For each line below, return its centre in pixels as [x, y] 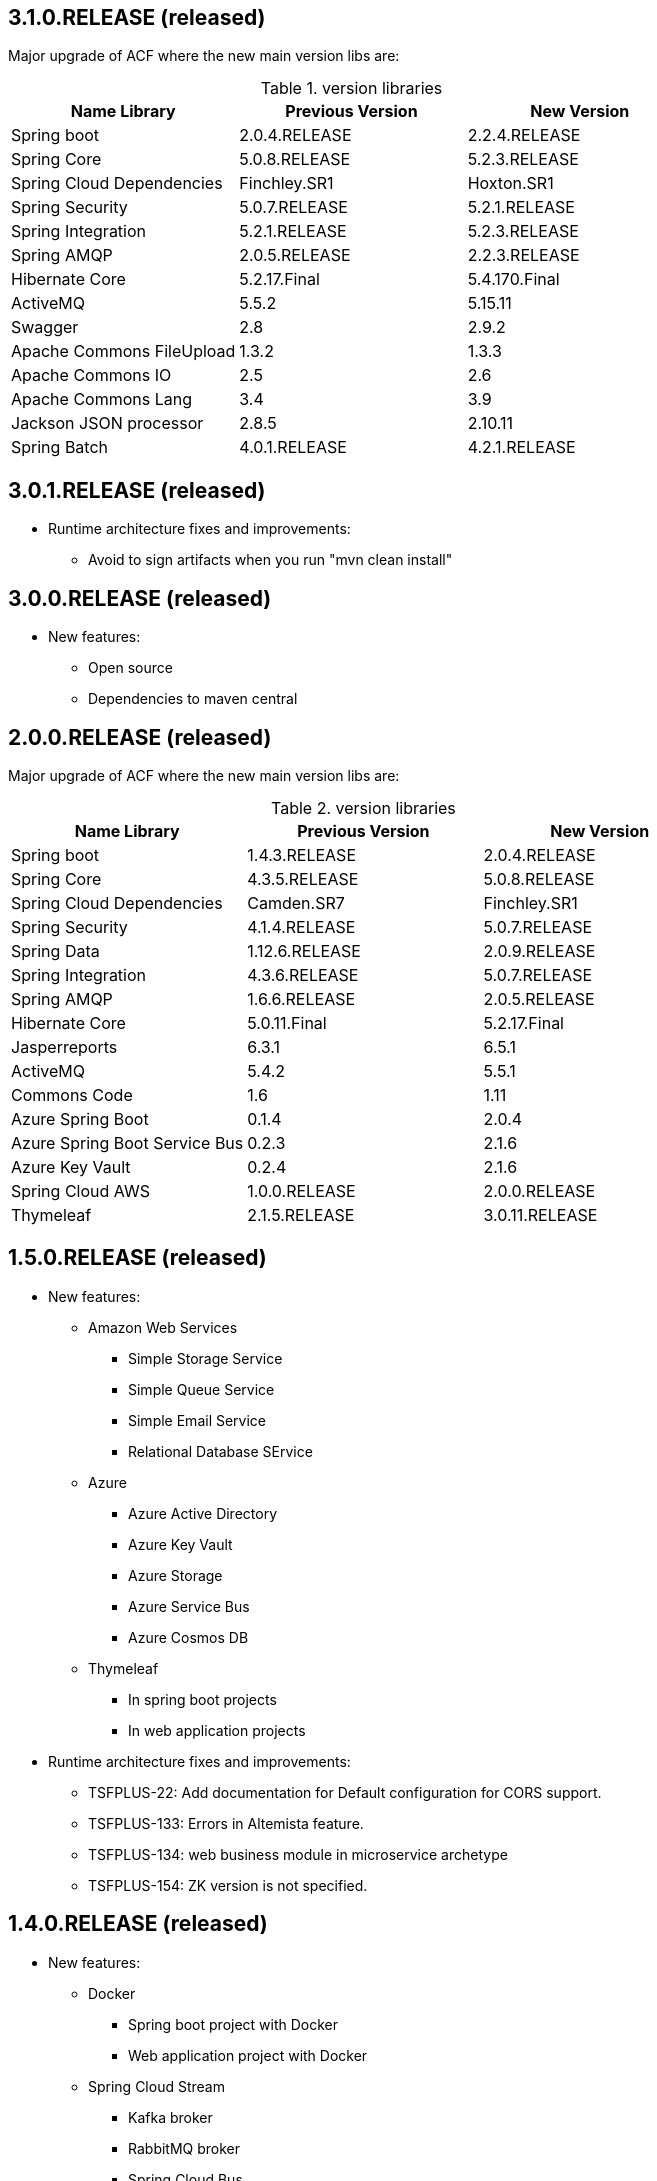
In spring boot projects [202, 1699]
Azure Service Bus [189, 1606]
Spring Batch [60, 447]
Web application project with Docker [248, 2055]
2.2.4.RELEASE [524, 135]
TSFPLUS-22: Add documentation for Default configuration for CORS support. [345, 1792]
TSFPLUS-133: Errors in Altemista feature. [226, 1823]
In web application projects [217, 1730]
